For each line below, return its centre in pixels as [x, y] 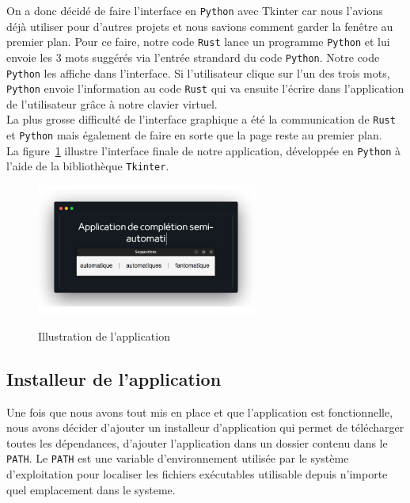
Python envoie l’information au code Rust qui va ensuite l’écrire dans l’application [205, 88]
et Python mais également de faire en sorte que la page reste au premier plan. [194, 135]
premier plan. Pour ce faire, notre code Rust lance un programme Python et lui [198, 42]
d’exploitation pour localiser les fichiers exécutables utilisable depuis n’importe [197, 474]
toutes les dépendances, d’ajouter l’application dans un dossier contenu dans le [197, 442]
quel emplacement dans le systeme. [91, 489]
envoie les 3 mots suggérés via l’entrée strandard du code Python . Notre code [193, 57]
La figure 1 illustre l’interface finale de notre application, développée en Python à [204, 150]
